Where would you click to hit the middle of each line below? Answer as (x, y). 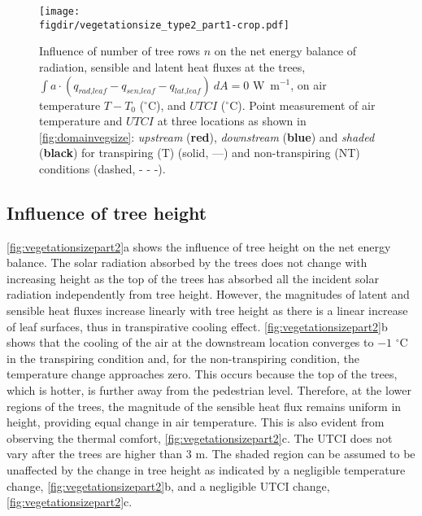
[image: (60, 11)
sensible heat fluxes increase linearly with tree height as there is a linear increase (207, 310)
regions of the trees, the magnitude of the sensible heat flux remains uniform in (204, 406)
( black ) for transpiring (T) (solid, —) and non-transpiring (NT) (200, 153)
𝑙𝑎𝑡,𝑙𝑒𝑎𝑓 (187, 92)
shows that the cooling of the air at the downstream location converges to (190, 342)
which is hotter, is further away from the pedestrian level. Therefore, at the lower (209, 390)
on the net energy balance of (285, 51)
